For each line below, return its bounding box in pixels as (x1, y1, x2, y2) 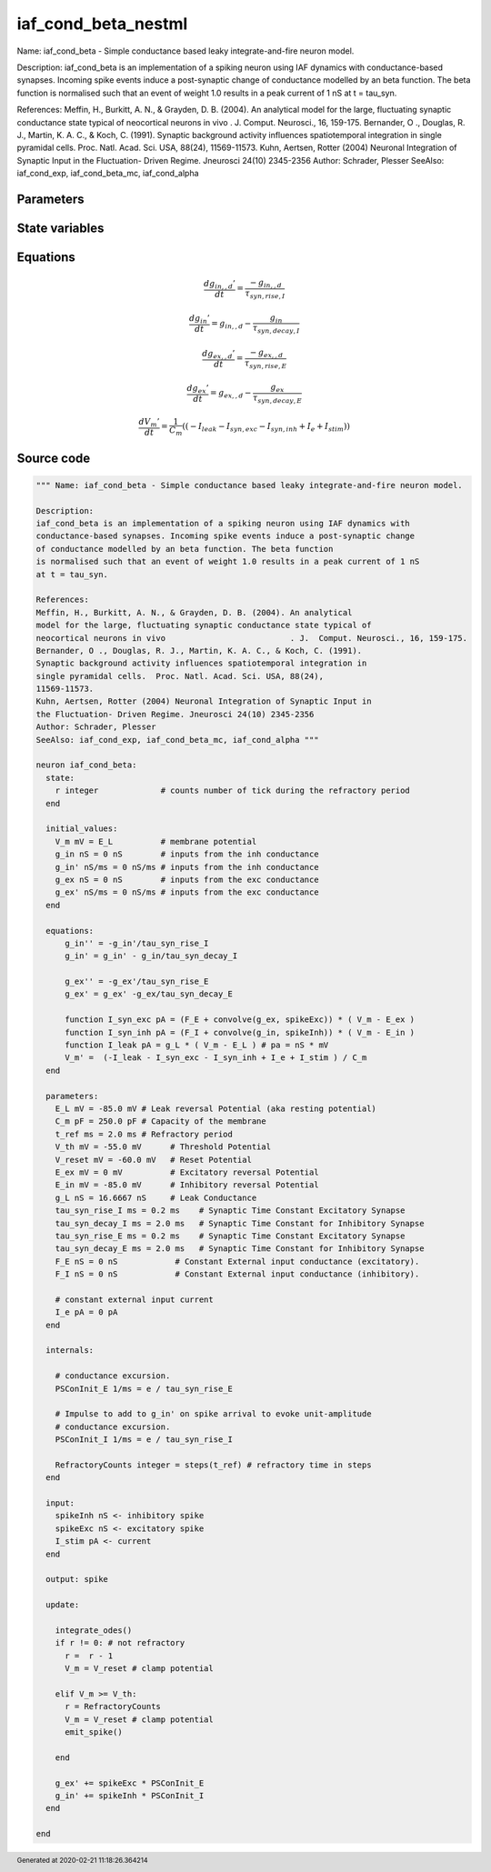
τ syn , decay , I (252, 323, 300, 335)
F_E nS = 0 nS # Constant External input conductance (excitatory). (55, 1256, 420, 1266)
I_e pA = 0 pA (55, 1307, 118, 1317)
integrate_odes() (55, 1626, 133, 1636)
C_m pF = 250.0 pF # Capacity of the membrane (55, 1116, 267, 1126)
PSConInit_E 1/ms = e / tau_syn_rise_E (55, 1383, 234, 1394)
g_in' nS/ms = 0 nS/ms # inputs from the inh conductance (55, 862, 319, 872)
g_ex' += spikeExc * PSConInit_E (55, 1777, 205, 1788)
